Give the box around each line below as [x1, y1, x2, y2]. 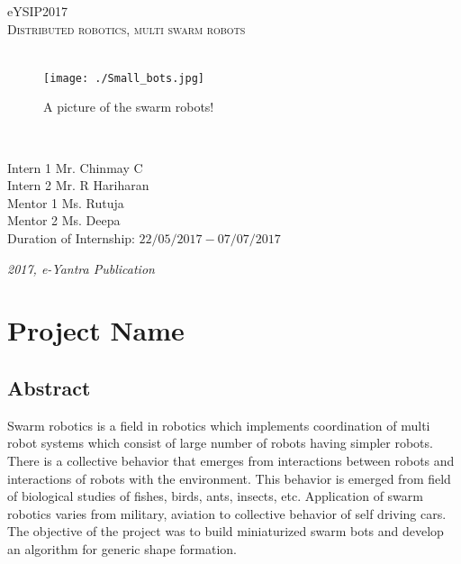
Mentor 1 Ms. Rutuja [7, 193, 124, 212]
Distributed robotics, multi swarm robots [7, 19, 246, 38]
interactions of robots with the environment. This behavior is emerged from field [7, 468, 451, 487]
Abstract [7, 373, 91, 401]
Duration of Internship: [7, 229, 135, 247]
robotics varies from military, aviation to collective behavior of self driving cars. [7, 504, 447, 523]
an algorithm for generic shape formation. [7, 539, 237, 558]
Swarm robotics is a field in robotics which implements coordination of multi [7, 415, 430, 434]
